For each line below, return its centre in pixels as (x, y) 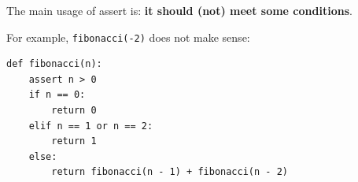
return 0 (74, 111)
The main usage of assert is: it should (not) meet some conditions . (179, 10)
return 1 (74, 141)
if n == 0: (57, 95)
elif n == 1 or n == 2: (91, 126)
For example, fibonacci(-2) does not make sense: (128, 37)
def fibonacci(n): (54, 64)
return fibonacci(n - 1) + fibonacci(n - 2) (170, 172)
